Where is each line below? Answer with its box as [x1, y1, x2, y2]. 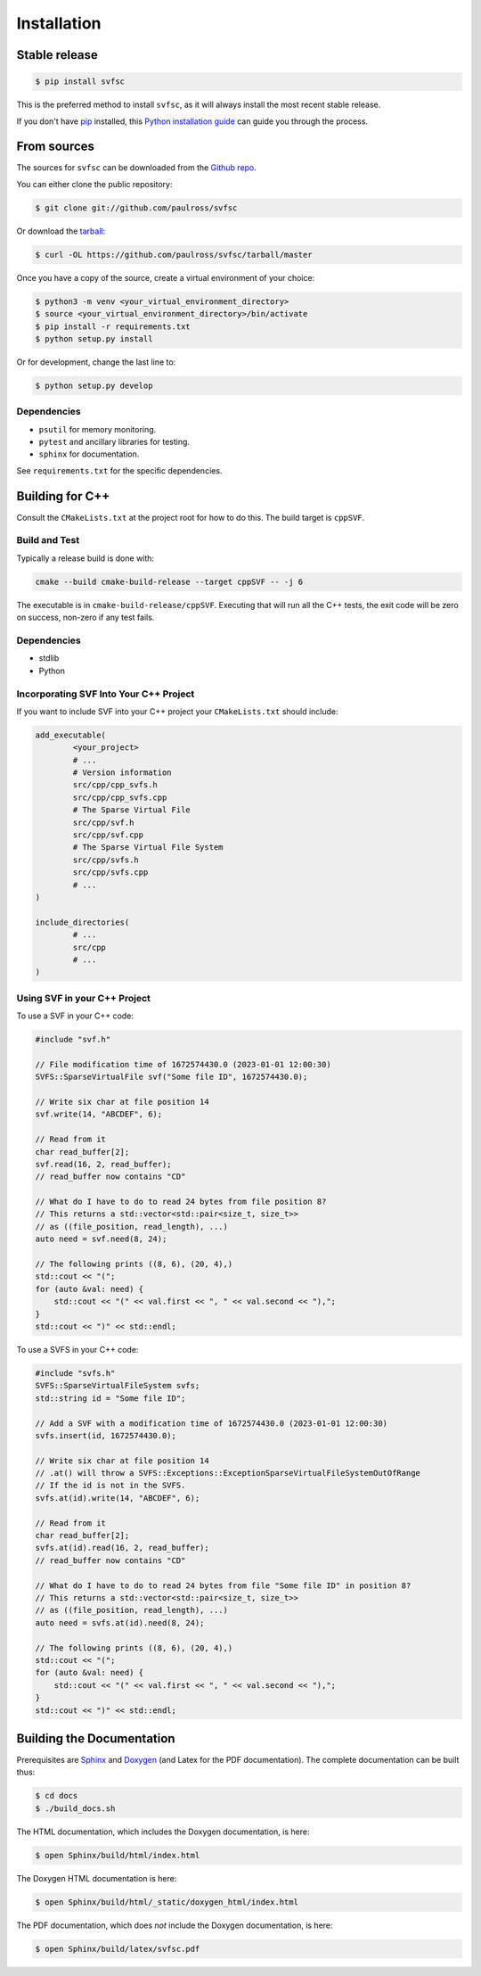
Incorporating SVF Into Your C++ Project [16, 687, 195, 700]
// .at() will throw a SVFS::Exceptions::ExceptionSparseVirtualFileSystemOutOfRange [35, 1468, 420, 1478]
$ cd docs [35, 1791, 78, 1801]
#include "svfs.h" [35, 1368, 116, 1378]
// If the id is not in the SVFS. [35, 1480, 186, 1491]
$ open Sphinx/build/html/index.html [35, 1850, 200, 1860]
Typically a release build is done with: [16, 553, 155, 564]
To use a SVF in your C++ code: [16, 1010, 134, 1021]
